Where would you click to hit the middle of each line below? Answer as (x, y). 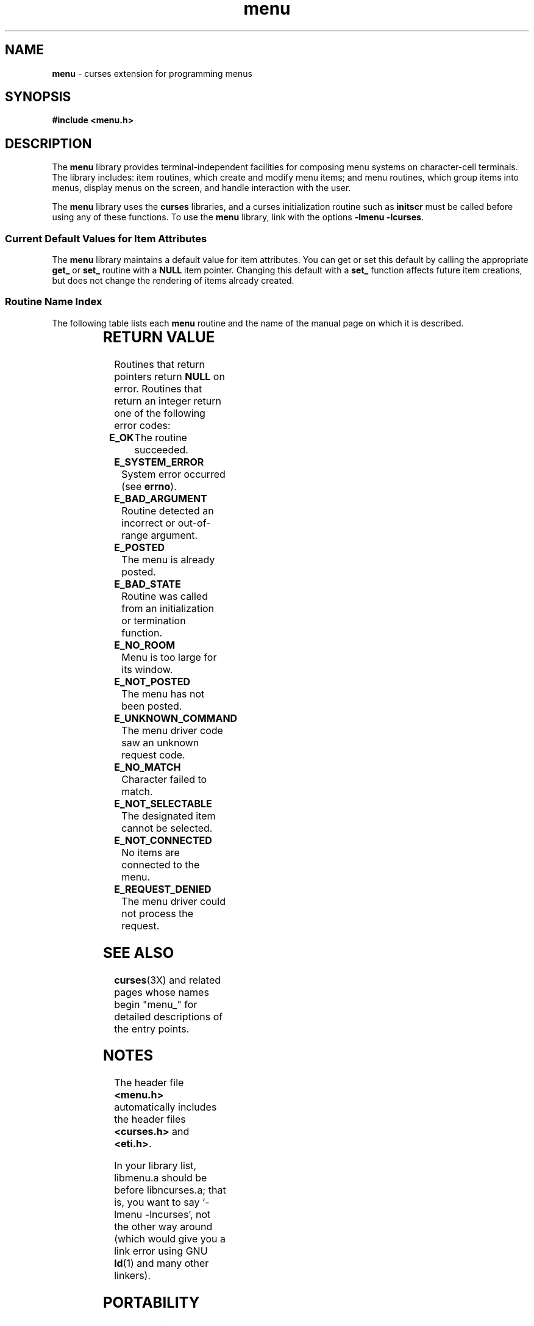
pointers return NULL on (169, 376)
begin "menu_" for (156, 1004)
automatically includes (166, 1107)
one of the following (160, 413)
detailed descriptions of (169, 1016)
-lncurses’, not (178, 1215)
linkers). (133, 1276)
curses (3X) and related (168, 980)
